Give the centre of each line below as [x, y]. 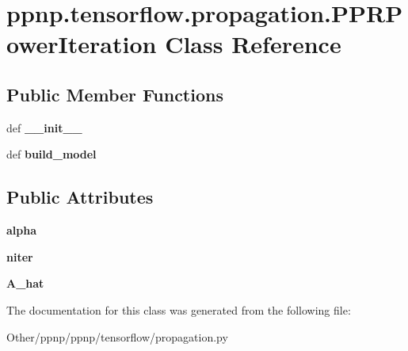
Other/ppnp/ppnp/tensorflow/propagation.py [117, 336]
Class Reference [253, 44]
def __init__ [44, 127]
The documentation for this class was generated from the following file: [179, 309]
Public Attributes [80, 197]
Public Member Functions [115, 94]
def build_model [51, 154]
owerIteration [82, 44]
